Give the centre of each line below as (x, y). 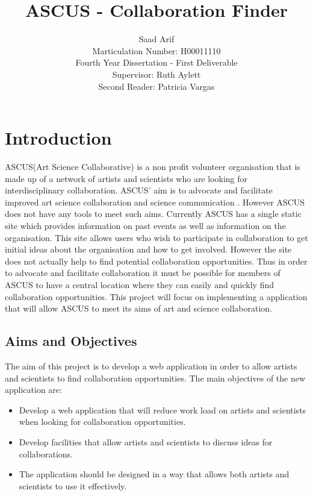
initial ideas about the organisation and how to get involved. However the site (148, 249)
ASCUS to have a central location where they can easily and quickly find (139, 284)
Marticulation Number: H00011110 (156, 50)
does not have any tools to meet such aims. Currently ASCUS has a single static (153, 214)
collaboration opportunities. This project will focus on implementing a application (156, 296)
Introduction (58, 138)
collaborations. (46, 454)
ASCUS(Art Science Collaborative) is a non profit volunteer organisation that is (153, 167)
